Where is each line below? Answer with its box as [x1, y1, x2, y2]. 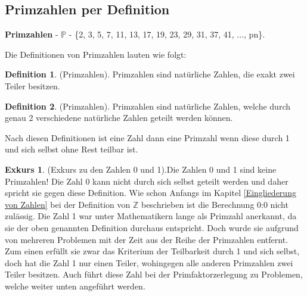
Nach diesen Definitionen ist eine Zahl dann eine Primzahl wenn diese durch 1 [5, 131, 290, 144]
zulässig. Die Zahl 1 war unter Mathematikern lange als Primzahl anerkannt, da [5, 210, 297, 222]
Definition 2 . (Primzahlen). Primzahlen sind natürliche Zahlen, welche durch [5, 99, 290, 112]
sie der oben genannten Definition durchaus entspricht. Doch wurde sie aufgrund [5, 221, 299, 233]
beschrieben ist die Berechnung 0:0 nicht [141, 198, 289, 210]
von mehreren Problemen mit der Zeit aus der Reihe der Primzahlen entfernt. [5, 233, 289, 245]
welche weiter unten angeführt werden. [5, 279, 145, 292]
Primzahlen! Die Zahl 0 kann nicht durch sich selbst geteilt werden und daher [5, 175, 289, 187]
